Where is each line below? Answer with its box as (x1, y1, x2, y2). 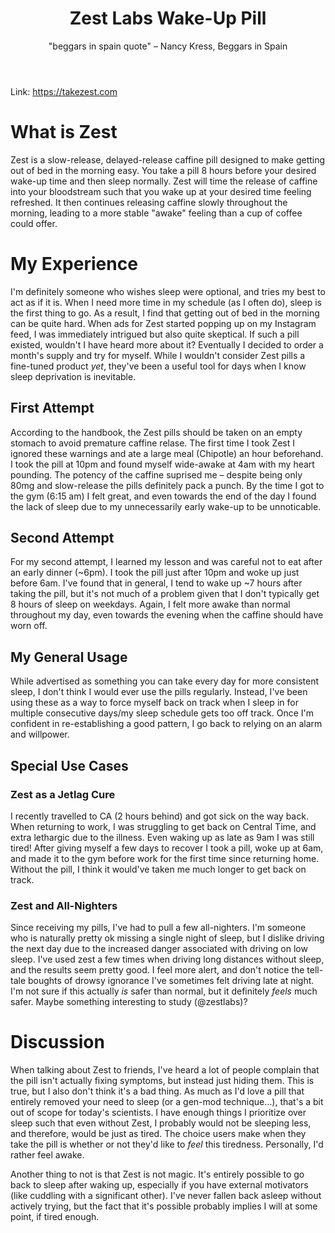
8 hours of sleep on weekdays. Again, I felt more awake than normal (10, 598, 291, 611)
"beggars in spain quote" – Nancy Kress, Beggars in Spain (48, 40, 288, 52)
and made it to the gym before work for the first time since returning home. (10, 852, 320, 864)
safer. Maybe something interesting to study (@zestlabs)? (10, 996, 248, 1008)
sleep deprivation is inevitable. (10, 370, 137, 382)
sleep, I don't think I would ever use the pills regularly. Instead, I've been (10, 686, 308, 698)
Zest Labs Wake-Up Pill (69, 7, 267, 30)
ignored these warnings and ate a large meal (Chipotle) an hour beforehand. (10, 447, 324, 459)
